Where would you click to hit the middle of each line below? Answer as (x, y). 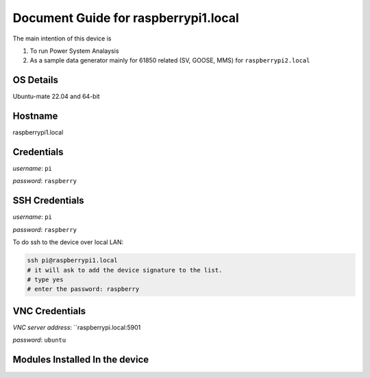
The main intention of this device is (62, 38)
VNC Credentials (49, 311)
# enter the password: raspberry (83, 289)
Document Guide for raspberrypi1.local (126, 18)
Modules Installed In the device (81, 359)
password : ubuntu (39, 340)
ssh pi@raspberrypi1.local (72, 260)
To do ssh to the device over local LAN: (68, 242)
